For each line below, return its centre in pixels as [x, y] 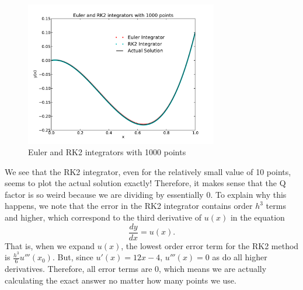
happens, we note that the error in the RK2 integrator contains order [129, 206]
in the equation [257, 217]
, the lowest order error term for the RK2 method [210, 245]
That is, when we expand [50, 245]
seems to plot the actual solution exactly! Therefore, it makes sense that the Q [145, 183]
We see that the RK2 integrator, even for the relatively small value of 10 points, [148, 171]
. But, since [73, 257]
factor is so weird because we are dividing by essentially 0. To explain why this [146, 194]
